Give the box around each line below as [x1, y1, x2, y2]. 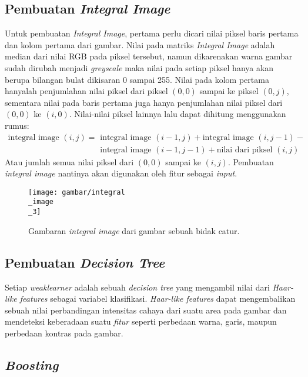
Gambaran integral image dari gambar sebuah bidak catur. [28, 224, 240, 236]
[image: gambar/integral [28, 188, 125, 196]
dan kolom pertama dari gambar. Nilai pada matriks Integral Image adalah [5, 38, 275, 51]
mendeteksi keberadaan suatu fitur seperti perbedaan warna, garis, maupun [5, 315, 277, 328]
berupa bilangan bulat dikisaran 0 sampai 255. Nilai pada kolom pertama [5, 73, 269, 85]
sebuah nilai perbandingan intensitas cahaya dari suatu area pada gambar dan [5, 303, 287, 316]
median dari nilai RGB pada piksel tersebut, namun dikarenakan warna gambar [5, 50, 293, 62]
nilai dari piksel [216, 145, 273, 154]
